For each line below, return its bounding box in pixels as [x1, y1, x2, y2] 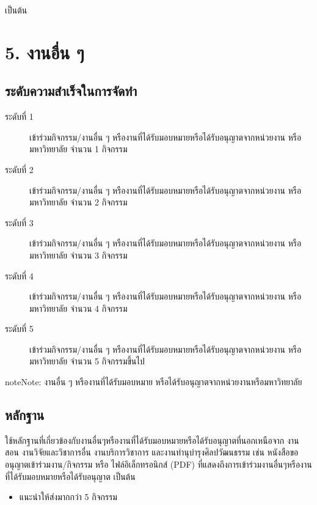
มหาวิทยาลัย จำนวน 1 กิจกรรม [29, 142, 128, 155]
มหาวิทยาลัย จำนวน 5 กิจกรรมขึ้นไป [29, 355, 145, 367]
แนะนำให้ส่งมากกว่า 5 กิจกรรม [19, 490, 117, 503]
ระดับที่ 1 [5, 110, 34, 123]
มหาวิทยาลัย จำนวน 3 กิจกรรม [29, 248, 128, 261]
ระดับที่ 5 [5, 322, 34, 335]
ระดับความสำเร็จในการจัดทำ [5, 81, 137, 100]
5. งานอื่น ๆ [5, 39, 84, 64]
